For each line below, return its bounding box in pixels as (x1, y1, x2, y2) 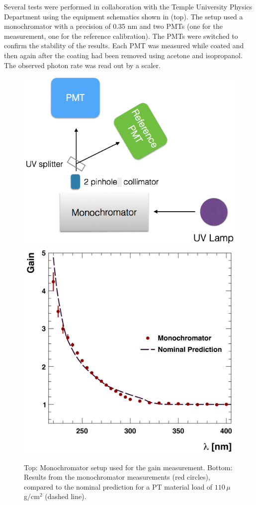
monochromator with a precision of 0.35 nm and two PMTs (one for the (4, 21, 223, 31)
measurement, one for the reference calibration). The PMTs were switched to (4, 30, 238, 41)
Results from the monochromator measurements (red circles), (24, 472, 210, 482)
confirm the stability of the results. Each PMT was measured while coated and (4, 40, 244, 51)
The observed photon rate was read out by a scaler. (4, 60, 161, 70)
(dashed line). (45, 491, 86, 502)
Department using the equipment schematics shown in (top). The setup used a (4, 11, 243, 21)
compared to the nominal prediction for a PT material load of (24, 481, 213, 492)
